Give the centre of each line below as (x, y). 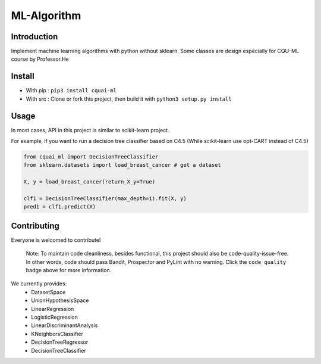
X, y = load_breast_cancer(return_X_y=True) (89, 182)
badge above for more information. (69, 270)
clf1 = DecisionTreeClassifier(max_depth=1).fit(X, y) (105, 198)
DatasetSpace (48, 292)
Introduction (34, 37)
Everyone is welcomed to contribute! (56, 240)
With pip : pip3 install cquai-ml (71, 91)
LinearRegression (53, 309)
